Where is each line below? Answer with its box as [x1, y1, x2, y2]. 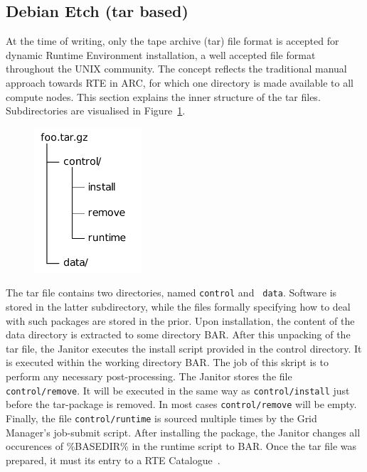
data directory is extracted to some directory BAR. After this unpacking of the [6, 327, 351, 342]
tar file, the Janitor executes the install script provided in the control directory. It [6, 340, 362, 355]
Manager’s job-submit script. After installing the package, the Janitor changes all [6, 424, 361, 439]
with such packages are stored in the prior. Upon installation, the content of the [6, 313, 355, 328]
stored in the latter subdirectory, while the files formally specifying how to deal [6, 299, 351, 314]
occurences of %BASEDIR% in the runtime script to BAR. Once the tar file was [6, 439, 357, 454]
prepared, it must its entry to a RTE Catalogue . [6, 452, 220, 467]
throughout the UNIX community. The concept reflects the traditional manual [6, 61, 347, 76]
